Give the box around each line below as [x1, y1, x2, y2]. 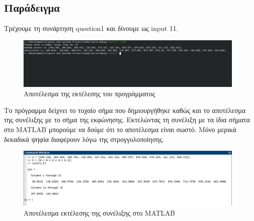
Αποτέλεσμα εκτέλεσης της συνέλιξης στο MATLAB [24, 207, 175, 218]
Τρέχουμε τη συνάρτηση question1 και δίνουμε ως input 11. [4, 23, 178, 33]
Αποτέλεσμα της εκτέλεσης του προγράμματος [24, 88, 155, 99]
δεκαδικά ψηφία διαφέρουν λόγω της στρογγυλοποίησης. [4, 134, 165, 144]
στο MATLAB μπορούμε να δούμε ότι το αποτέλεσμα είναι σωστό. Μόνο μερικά [4, 124, 236, 134]
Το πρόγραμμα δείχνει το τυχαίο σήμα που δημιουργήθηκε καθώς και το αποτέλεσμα [4, 105, 246, 115]
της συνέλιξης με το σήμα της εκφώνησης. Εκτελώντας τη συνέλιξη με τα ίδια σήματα [4, 114, 250, 125]
